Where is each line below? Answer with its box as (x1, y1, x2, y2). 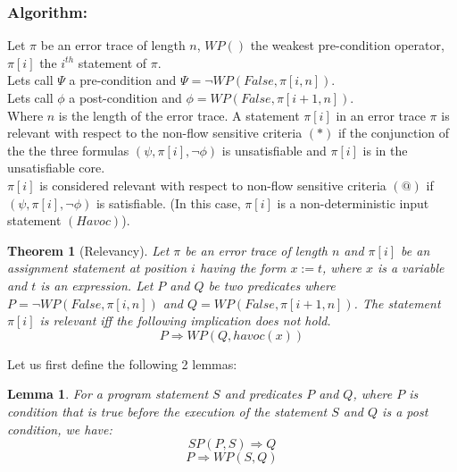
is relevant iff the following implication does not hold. (39, 311, 331, 330)
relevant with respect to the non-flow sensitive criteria (7, 123, 303, 142)
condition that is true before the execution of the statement (7, 401, 328, 420)
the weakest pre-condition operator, (250, 36, 445, 55)
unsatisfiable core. (7, 158, 105, 177)
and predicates (224, 384, 303, 403)
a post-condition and (69, 88, 182, 106)
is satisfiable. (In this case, (96, 193, 241, 212)
